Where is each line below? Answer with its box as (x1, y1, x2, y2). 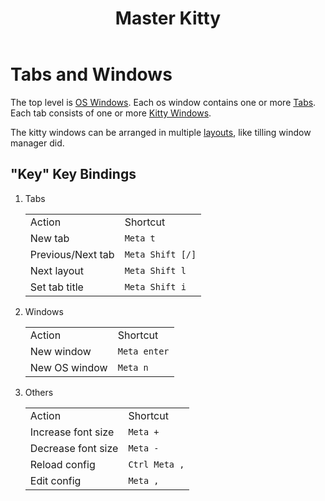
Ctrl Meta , (128, 458, 185, 470)
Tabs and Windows (10, 63, 173, 86)
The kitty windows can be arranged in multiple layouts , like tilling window (10, 126, 312, 138)
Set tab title (29, 280, 84, 294)
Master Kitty (114, 7, 222, 30)
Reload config (29, 457, 96, 471)
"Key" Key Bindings (10, 166, 137, 183)
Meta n (117, 362, 149, 373)
